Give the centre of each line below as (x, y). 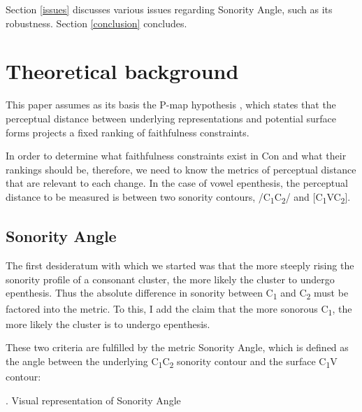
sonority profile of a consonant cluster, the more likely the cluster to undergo (170, 279)
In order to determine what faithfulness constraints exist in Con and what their (176, 156)
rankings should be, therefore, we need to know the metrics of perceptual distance (181, 169)
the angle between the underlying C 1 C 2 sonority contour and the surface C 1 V (172, 362)
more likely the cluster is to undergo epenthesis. (108, 324)
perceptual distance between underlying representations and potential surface (171, 118)
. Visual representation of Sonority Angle (93, 400)
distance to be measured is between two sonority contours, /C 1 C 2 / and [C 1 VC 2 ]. (178, 197)
